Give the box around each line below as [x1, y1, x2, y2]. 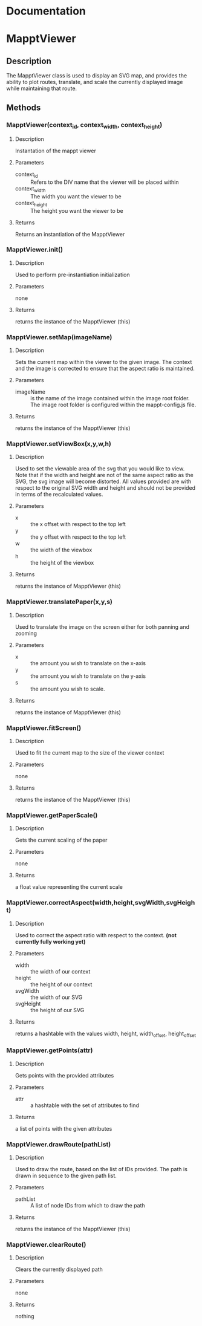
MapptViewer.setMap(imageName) [6, 333, 112, 341]
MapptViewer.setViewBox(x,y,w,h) [6, 440, 112, 448]
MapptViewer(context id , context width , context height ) [6, 120, 163, 130]
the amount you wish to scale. [30, 685, 105, 692]
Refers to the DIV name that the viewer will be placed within [30, 178, 180, 186]
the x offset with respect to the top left [30, 521, 126, 528]
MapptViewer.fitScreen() [6, 724, 82, 732]
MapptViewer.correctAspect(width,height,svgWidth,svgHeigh [6, 899, 195, 907]
